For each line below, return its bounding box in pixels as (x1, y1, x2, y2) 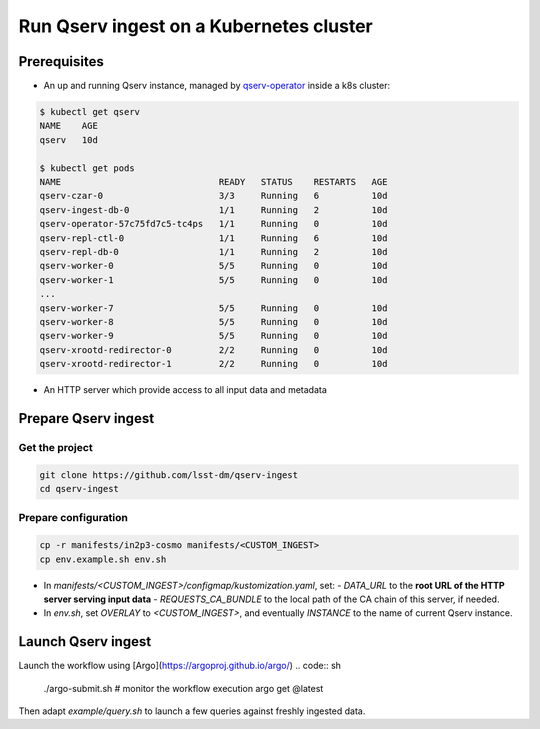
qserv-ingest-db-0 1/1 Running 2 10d (39, 204, 388, 215)
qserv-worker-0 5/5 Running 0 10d (39, 260, 388, 272)
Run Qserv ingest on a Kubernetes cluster (18, 15, 374, 37)
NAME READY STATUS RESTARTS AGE (39, 176, 388, 187)
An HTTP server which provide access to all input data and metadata (43, 384, 327, 396)
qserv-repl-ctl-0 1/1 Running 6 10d (39, 232, 388, 244)
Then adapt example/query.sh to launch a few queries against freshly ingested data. (18, 705, 366, 717)
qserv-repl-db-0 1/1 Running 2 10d (39, 246, 388, 257)
